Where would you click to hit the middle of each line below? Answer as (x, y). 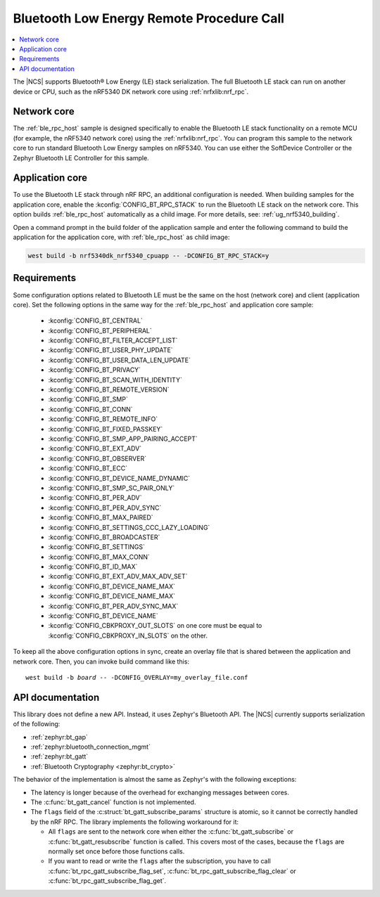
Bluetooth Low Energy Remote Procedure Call (149, 18)
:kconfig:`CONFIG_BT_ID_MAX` (93, 567)
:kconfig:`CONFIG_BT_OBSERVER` (97, 458)
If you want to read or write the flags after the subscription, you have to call (159, 861)
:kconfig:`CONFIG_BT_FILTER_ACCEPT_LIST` (113, 340)
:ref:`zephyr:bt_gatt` (59, 756)
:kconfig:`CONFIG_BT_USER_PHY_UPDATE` (110, 350)
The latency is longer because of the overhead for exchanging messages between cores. (160, 792)
